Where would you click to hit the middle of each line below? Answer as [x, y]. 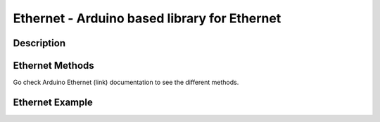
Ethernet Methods [53, 66]
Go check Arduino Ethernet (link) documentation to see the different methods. [126, 82]
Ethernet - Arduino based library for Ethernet [147, 18]
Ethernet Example [53, 102]
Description [39, 43]
